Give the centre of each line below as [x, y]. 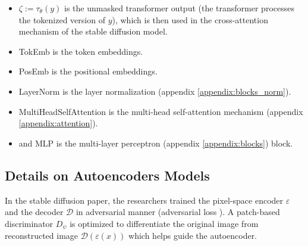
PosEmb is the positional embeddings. [88, 71]
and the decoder [34, 212]
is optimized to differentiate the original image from [164, 223]
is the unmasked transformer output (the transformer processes [179, 8]
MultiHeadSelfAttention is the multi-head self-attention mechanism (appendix [161, 111]
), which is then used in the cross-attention [190, 19]
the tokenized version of [62, 19]
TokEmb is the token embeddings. [81, 51]
